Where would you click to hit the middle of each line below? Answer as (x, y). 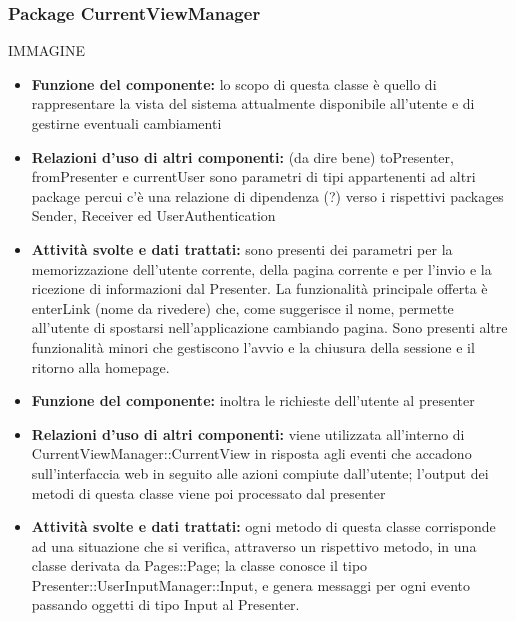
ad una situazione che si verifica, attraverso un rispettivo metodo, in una (254, 545)
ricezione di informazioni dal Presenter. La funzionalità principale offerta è (259, 288)
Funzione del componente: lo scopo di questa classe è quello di (234, 83)
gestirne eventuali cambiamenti (126, 123)
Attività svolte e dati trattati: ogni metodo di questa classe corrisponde (263, 526)
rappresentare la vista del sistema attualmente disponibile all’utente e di (253, 103)
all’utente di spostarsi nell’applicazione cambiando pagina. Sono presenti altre (269, 327)
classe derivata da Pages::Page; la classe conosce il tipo (199, 565)
